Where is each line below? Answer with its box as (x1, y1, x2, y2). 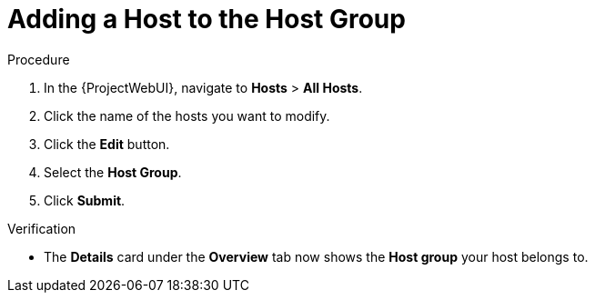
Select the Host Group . (44, 164, 182, 180)
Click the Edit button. (44, 135, 170, 152)
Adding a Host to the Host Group (7, 4, 406, 35)
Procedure (7, 51, 70, 67)
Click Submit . (44, 192, 126, 208)
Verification (7, 220, 76, 236)
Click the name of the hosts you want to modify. (44, 107, 330, 124)
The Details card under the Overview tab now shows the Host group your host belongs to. (44, 248, 589, 265)
